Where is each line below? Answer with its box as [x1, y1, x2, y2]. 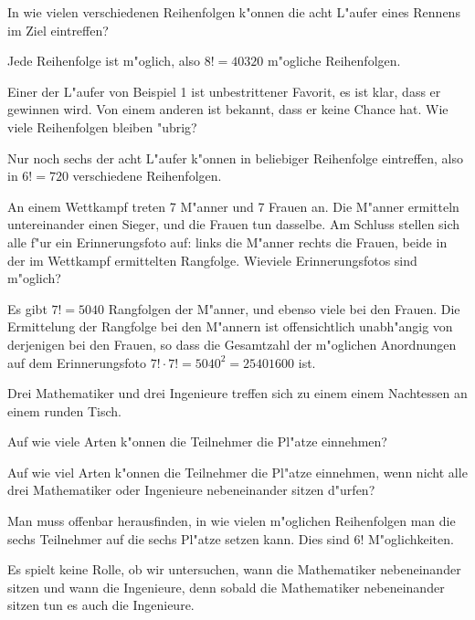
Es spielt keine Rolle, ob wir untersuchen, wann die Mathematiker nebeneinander [7, 560, 461, 579]
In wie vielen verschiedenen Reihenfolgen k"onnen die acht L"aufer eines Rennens [7, 3, 460, 21]
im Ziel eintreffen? [7, 20, 109, 39]
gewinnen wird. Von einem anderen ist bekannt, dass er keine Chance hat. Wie [7, 100, 449, 119]
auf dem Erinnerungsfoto [7, 352, 147, 372]
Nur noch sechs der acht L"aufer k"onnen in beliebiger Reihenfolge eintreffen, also [7, 148, 463, 167]
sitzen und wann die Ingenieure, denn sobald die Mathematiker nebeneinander [7, 577, 445, 596]
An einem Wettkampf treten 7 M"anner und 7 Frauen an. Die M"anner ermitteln [7, 196, 459, 215]
